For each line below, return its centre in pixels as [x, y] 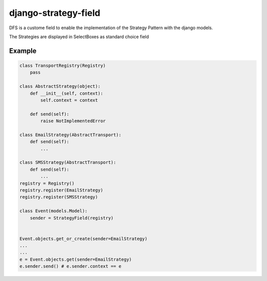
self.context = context [69, 100]
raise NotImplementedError [73, 121]
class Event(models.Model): [53, 211]
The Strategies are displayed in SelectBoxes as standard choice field [79, 37]
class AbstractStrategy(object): [60, 86]
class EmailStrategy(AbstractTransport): [70, 135]
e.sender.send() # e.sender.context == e [70, 266]
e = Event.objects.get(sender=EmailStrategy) [76, 259]
